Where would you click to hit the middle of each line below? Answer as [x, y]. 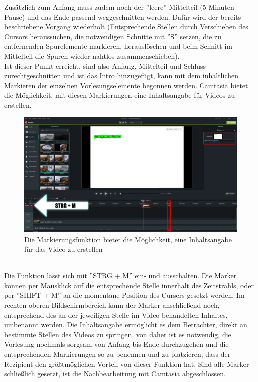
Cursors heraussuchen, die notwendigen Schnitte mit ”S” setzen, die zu [113, 36]
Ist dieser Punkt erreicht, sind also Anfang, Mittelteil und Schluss [105, 65]
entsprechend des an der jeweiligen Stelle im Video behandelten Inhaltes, [116, 315]
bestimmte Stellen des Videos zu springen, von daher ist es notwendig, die [118, 334]
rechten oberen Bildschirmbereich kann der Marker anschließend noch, [112, 305]
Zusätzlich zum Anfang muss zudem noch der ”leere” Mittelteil [101, 7]
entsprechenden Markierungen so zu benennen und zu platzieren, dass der [117, 354]
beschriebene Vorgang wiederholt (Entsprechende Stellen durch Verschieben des [126, 26]
